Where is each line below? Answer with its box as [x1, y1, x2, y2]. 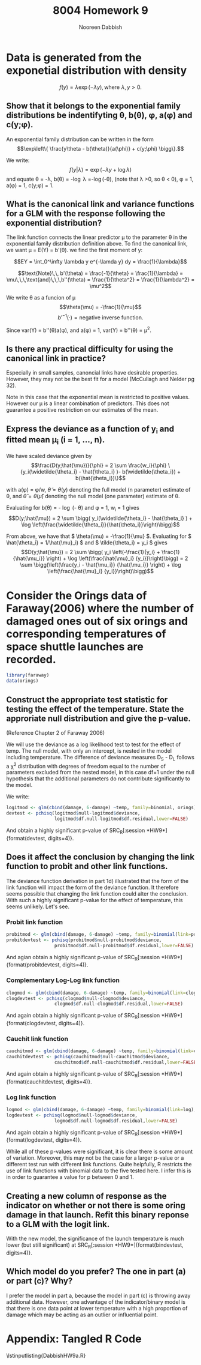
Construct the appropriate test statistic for [6, 695, 168, 705]
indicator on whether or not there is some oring [6, 1200, 185, 1210]
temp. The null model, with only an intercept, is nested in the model [6, 747, 172, 754]
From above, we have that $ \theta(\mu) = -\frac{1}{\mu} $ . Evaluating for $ [6, 532, 191, 540]
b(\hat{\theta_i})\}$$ [75, 474, 126, 481]
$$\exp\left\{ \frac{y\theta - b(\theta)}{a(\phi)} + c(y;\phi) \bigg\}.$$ [17, 145, 184, 152]
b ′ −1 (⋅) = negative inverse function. [57, 313, 144, 321]
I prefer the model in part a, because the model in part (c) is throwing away [6, 1292, 191, 1299]
